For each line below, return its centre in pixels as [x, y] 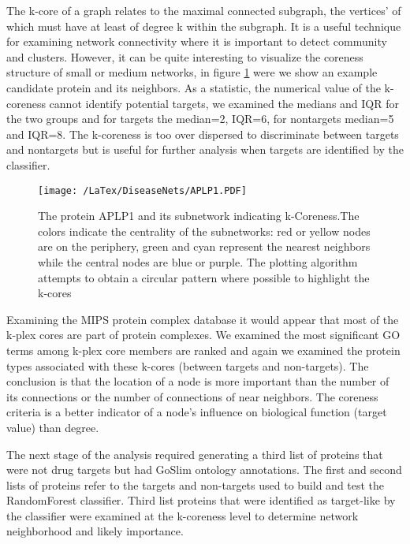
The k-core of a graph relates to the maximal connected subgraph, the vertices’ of [204, 10]
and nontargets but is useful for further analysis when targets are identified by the [205, 149]
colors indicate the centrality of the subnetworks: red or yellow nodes [204, 231]
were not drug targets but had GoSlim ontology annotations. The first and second [204, 469]
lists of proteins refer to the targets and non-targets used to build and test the [196, 484]
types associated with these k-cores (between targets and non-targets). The [188, 365]
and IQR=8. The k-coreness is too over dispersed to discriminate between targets [203, 134]
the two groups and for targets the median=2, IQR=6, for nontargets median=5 [200, 119]
